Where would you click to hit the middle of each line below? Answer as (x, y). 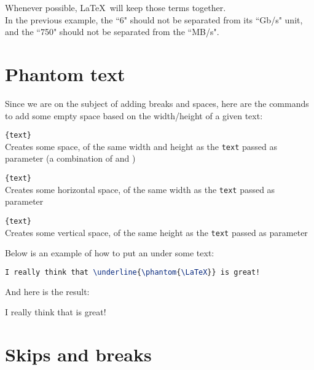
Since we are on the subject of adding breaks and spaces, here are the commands (157, 103)
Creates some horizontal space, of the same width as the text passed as (140, 189)
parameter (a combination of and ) (70, 158)
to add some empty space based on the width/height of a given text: (134, 115)
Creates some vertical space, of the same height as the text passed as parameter (156, 232)
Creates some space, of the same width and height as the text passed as (141, 146)
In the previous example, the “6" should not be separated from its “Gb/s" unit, (154, 19)
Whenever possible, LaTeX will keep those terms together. (116, 7)
